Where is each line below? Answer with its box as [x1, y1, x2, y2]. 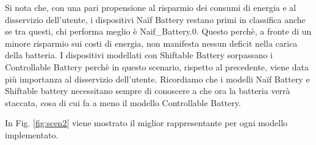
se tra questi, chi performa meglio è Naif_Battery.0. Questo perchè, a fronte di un [5, 25, 312, 38]
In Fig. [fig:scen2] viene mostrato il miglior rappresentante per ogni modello [5, 116, 288, 129]
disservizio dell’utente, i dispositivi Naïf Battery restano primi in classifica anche [5, 13, 306, 25]
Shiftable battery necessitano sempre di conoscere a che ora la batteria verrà [5, 84, 290, 97]
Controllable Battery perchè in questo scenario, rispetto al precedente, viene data [5, 60, 309, 73]
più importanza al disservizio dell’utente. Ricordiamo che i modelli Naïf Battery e [5, 72, 310, 85]
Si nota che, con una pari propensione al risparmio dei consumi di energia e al [5, 1, 296, 13]
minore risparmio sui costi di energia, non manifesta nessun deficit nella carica [5, 36, 298, 49]
